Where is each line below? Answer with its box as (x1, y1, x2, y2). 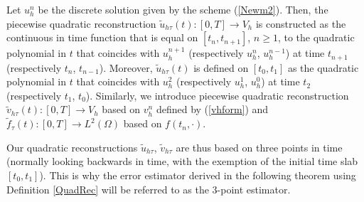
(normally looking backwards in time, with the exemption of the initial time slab (6, 154, 358, 169)
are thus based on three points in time (176, 139, 343, 154)
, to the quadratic (277, 30, 355, 45)
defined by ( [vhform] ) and (156, 102, 269, 117)
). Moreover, (99, 60, 153, 75)
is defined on (193, 60, 249, 75)
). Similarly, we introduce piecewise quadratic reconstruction (85, 87, 349, 102)
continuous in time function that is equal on (6, 30, 198, 45)
